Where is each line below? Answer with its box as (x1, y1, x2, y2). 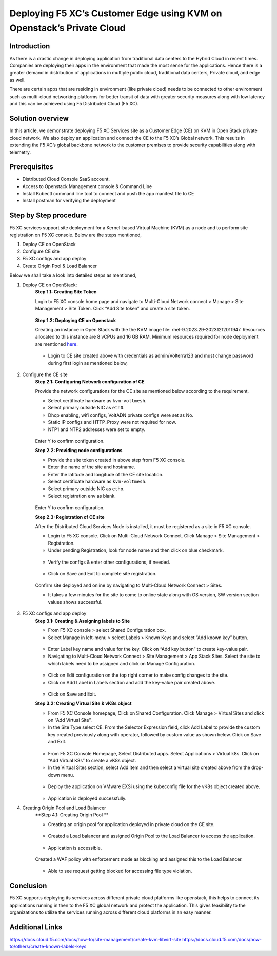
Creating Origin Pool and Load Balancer (22, 804, 106, 811)
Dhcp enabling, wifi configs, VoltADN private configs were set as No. (48, 411, 194, 418)
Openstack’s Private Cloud (9, 22, 126, 33)
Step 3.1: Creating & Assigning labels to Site (35, 617, 130, 624)
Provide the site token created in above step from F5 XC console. (48, 457, 186, 463)
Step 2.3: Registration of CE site (35, 514, 105, 520)
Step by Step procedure (9, 211, 87, 220)
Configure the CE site (22, 371, 68, 378)
